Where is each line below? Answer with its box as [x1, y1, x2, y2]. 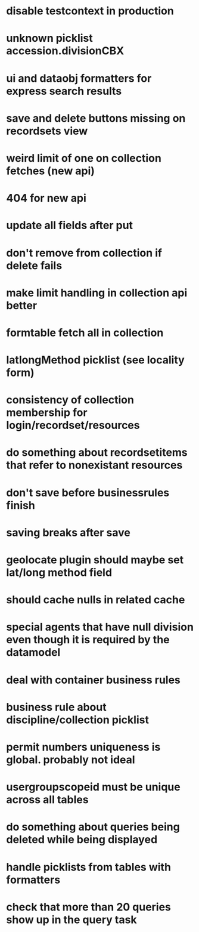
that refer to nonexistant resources [6, 458, 183, 472]
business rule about [6, 700, 107, 714]
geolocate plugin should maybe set [6, 553, 184, 566]
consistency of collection [6, 393, 134, 407]
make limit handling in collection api [6, 286, 188, 300]
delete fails [6, 258, 63, 272]
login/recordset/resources [6, 419, 140, 432]
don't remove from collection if [6, 246, 163, 260]
